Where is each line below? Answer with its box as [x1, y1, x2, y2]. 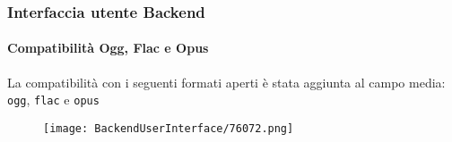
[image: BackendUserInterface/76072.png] [43, 121, 294, 135]
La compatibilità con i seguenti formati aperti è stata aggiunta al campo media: [7, 72, 446, 91]
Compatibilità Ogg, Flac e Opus [7, 38, 209, 57]
